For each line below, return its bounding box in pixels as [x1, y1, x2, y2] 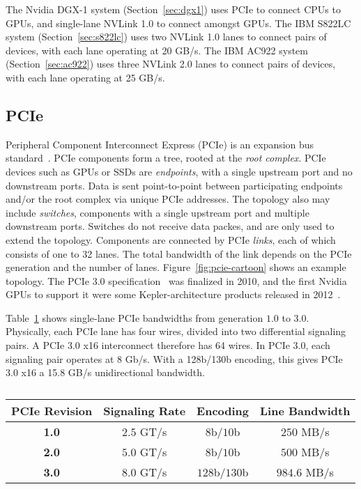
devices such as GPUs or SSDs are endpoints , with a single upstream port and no [6, 164, 353, 178]
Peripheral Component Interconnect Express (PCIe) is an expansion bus [6, 137, 314, 151]
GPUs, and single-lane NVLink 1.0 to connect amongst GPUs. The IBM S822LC [6, 15, 351, 30]
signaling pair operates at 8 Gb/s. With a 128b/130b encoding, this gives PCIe [6, 351, 343, 366]
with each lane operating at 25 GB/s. [6, 70, 165, 84]
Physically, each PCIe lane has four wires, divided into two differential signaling [6, 324, 346, 339]
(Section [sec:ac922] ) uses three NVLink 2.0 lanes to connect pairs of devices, [6, 56, 336, 71]
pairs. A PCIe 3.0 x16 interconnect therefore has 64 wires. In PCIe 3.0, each [6, 338, 330, 352]
